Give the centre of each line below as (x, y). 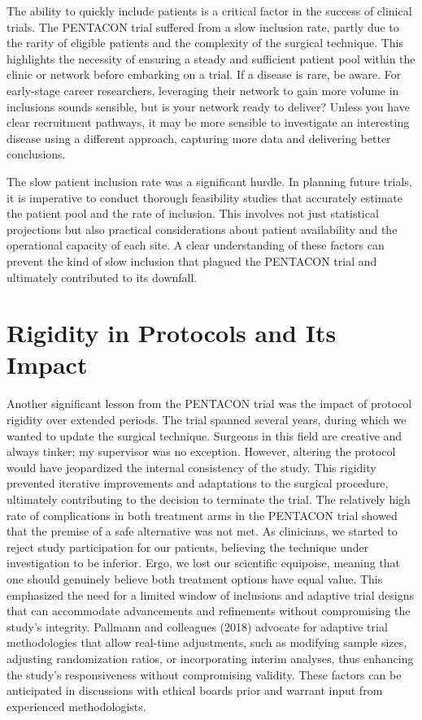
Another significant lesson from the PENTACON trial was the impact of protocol (209, 403)
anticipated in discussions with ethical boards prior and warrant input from (195, 690)
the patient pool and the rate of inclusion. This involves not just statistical (193, 213)
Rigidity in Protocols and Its (172, 333)
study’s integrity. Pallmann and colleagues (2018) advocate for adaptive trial (197, 626)
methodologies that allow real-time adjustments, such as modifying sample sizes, (207, 642)
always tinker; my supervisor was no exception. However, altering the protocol (201, 451)
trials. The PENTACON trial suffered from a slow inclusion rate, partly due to (203, 26)
